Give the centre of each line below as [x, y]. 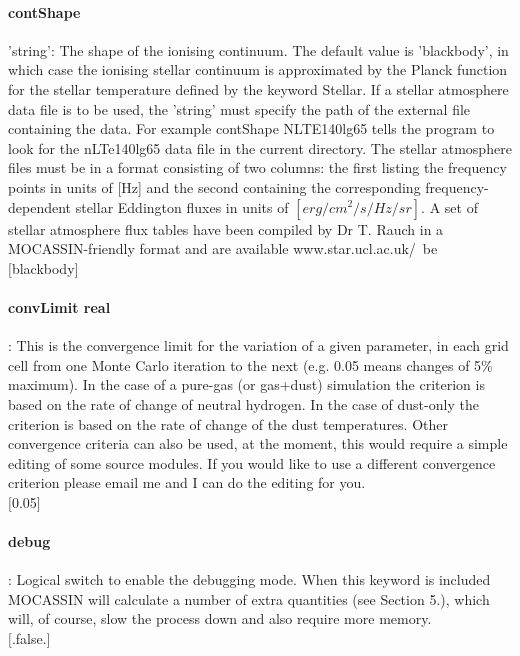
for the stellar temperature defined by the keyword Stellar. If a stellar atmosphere [258, 88]
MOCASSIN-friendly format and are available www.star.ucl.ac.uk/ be [223, 248]
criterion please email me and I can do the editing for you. [187, 482]
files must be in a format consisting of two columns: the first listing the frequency [257, 167]
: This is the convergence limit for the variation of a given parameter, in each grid [258, 345]
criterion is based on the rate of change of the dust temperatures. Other [228, 423]
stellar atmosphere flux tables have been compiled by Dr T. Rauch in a [226, 228]
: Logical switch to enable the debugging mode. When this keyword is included [249, 579]
